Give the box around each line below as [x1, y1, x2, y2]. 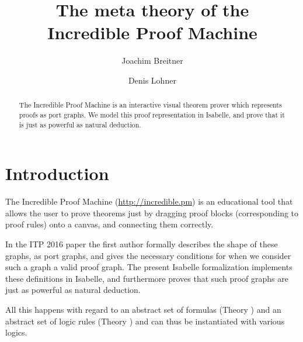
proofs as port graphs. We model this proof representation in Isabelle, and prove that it [19, 109, 285, 119]
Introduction [5, 161, 109, 185]
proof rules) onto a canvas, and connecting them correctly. [5, 218, 214, 230]
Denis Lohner [128, 74, 176, 86]
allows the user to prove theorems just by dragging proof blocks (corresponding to [5, 206, 299, 219]
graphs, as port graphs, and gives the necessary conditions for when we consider [5, 249, 291, 261]
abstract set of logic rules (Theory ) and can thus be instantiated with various [5, 315, 285, 327]
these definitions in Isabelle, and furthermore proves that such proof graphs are [5, 272, 288, 284]
